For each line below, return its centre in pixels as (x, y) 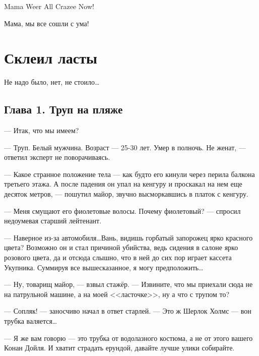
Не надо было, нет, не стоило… (52, 82)
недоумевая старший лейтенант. (53, 221)
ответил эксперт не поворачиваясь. (57, 157)
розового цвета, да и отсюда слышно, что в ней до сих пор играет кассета (118, 257)
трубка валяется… (31, 321)
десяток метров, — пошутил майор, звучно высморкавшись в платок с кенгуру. (126, 194)
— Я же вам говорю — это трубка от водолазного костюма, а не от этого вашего (128, 338)
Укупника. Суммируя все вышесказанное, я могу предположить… (104, 267)
